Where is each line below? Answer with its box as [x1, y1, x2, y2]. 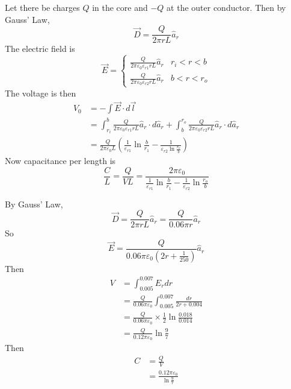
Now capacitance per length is [5, 154, 116, 167]
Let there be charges [5, 1, 80, 13]
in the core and [92, 1, 148, 13]
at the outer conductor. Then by [167, 1, 286, 13]
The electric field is [5, 42, 75, 55]
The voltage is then [5, 86, 76, 99]
